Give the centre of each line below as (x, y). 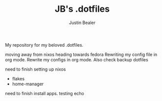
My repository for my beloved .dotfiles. (44, 45)
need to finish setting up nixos (35, 69)
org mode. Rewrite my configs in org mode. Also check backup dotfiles (77, 59)
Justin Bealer (82, 23)
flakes (18, 78)
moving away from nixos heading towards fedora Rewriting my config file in (81, 54)
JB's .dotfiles (82, 9)
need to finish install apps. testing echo (45, 93)
